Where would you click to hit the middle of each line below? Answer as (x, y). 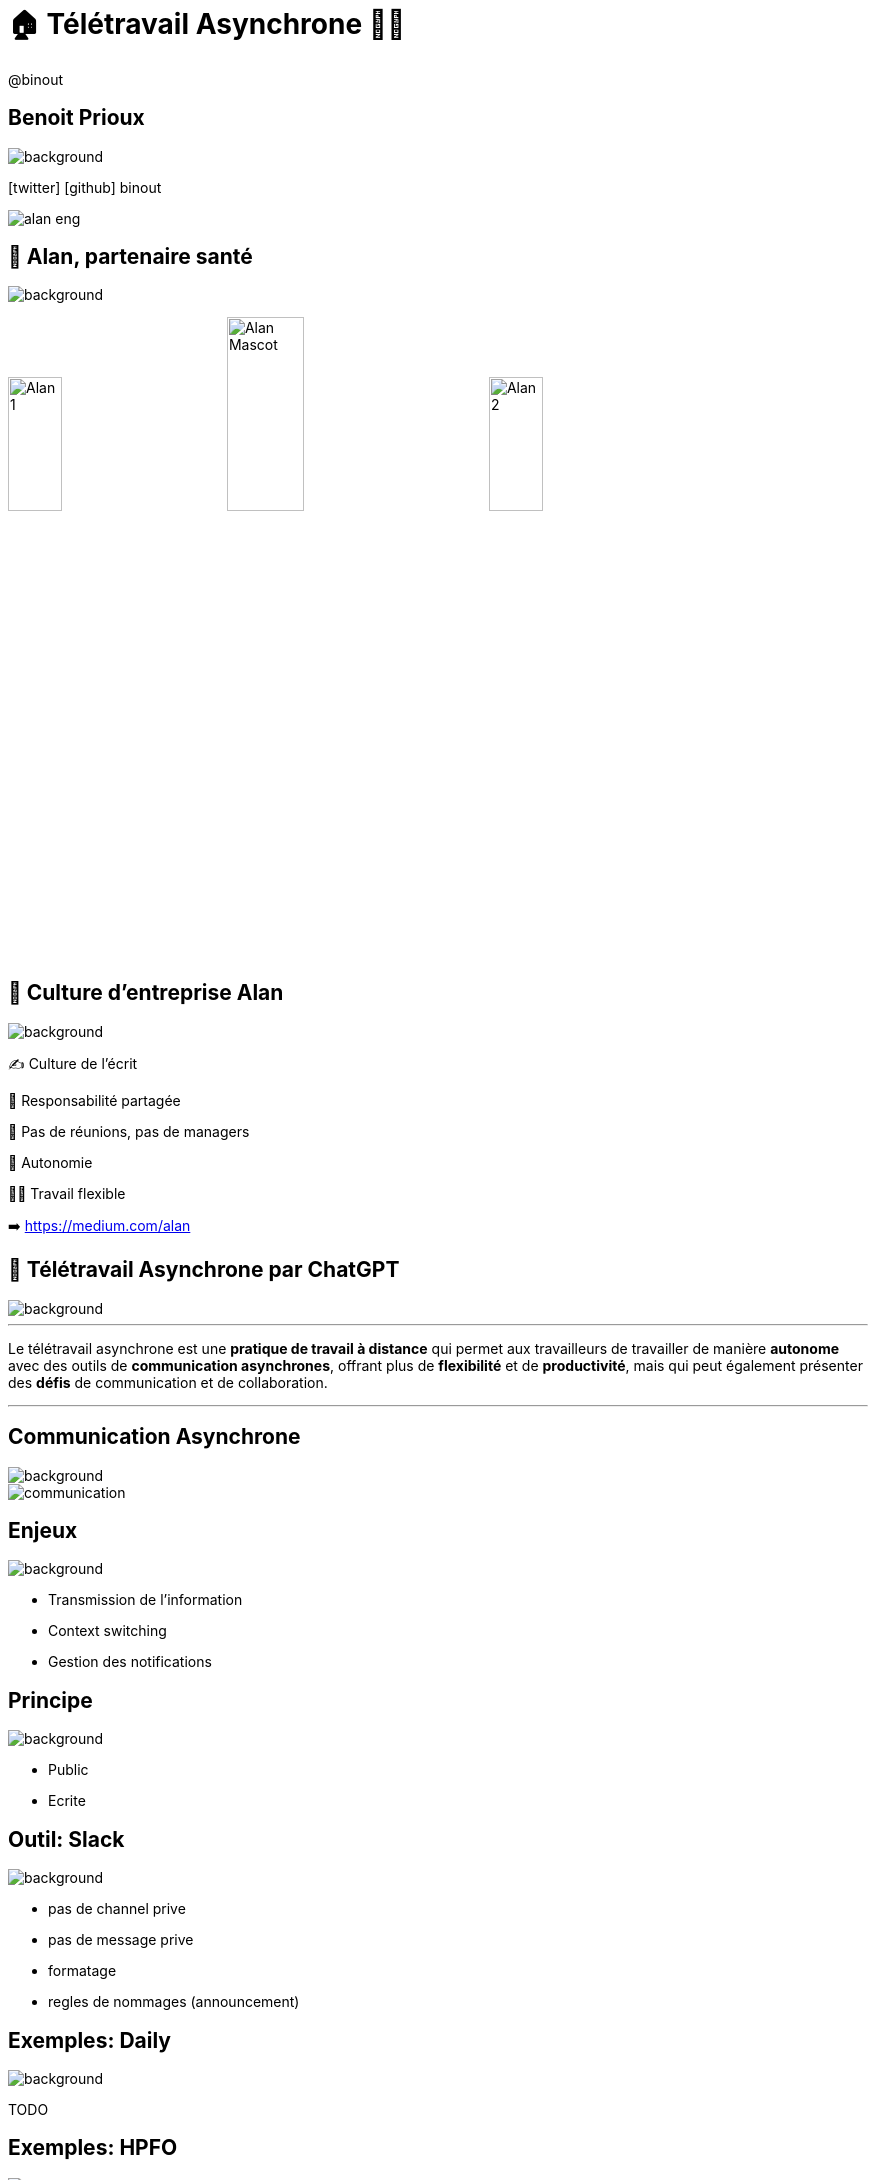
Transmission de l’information (145, 1600)
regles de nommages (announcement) (174, 2002)
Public (68, 1770)
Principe (50, 1700)
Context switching (107, 1631)
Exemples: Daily (89, 2040)
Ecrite (67, 1801)
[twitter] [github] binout (85, 187)
